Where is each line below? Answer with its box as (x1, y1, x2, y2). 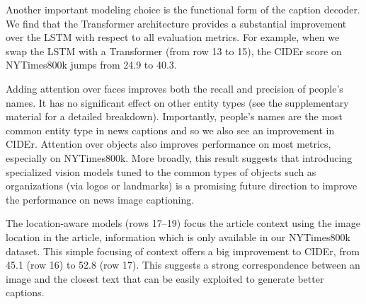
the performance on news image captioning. (6, 192, 195, 206)
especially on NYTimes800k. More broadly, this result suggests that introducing (6, 150, 353, 165)
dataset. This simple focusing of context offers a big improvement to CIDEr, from (6, 243, 360, 258)
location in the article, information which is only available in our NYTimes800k (6, 229, 350, 244)
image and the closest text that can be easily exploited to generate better (6, 271, 324, 286)
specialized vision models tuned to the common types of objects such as (6, 164, 316, 179)
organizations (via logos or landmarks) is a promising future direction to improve (6, 178, 358, 193)
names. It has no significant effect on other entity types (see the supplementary (6, 95, 349, 110)
